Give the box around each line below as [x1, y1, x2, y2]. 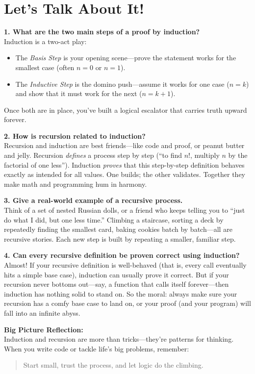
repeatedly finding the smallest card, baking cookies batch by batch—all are [4, 224, 232, 234]
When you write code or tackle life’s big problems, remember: [4, 343, 189, 353]
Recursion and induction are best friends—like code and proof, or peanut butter [4, 140, 245, 150]
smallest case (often [15, 62, 75, 72]
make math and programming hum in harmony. [4, 178, 147, 189]
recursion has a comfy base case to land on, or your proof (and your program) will [4, 298, 251, 308]
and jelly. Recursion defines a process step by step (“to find [4, 150, 182, 160]
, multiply [190, 150, 220, 160]
